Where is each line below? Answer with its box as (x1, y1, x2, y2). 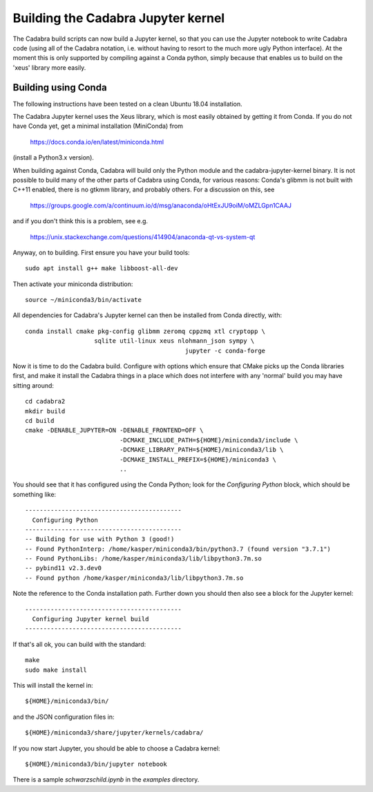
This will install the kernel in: (12, 681, 93, 689)
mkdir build (25, 407, 66, 415)
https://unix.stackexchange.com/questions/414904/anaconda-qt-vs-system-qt (30, 232, 256, 241)
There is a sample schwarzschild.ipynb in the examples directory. (12, 775, 200, 784)
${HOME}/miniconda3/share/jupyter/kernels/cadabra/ (25, 729, 204, 737)
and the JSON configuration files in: (12, 713, 115, 721)
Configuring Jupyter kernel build (32, 615, 149, 623)
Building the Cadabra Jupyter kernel (12, 10, 225, 26)
